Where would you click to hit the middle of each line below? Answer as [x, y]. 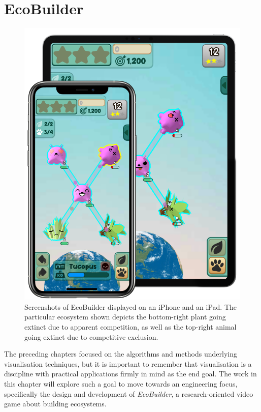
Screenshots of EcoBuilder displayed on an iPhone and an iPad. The [131, 306]
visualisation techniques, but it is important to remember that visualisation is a [128, 363]
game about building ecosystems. [55, 404]
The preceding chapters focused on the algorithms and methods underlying [121, 354]
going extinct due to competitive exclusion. [91, 336]
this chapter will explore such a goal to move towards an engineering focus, [121, 384]
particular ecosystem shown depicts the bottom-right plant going [125, 317]
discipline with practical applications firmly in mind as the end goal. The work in [130, 374]
